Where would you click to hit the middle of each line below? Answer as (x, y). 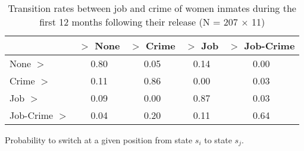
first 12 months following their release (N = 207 (139, 22)
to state (218, 140)
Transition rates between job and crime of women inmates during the (152, 8)
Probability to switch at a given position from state (99, 140)
